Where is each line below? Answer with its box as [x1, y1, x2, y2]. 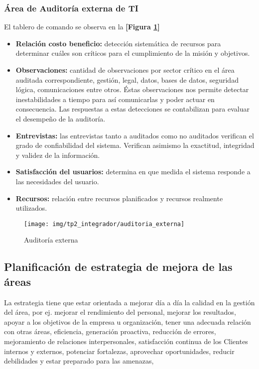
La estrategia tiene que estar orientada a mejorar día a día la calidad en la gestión [4, 297, 255, 307]
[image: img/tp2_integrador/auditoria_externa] [24, 220, 185, 228]
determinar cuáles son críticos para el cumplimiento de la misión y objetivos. [15, 48, 250, 58]
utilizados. [15, 203, 47, 213]
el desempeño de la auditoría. [15, 113, 106, 123]
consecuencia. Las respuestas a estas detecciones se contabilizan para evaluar [15, 104, 250, 114]
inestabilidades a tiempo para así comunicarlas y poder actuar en [15, 94, 215, 104]
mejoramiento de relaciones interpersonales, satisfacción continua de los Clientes [4, 336, 248, 346]
